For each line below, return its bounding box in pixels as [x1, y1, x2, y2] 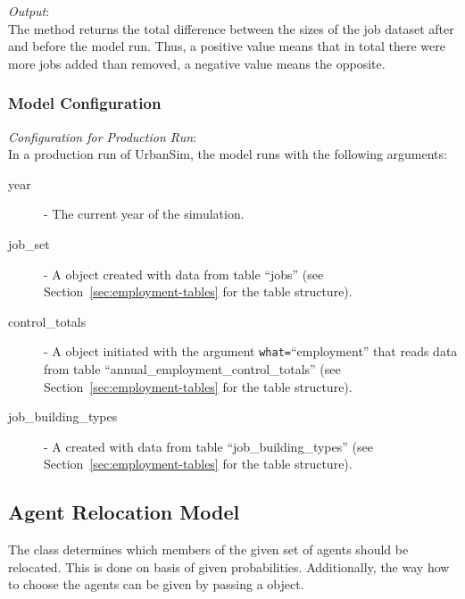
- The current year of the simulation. [44, 204, 245, 223]
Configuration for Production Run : [8, 127, 196, 146]
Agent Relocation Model [8, 498, 240, 526]
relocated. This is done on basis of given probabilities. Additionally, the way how [8, 557, 450, 576]
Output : [8, 2, 50, 20]
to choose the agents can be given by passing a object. [8, 575, 304, 594]
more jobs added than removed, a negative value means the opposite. [8, 54, 386, 72]
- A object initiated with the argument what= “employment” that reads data [44, 342, 458, 361]
